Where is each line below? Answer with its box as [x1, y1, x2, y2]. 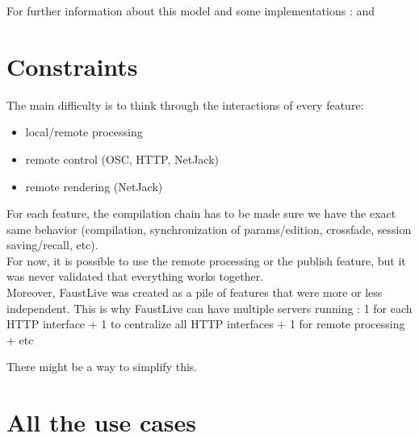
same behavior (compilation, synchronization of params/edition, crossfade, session [6, 220, 412, 237]
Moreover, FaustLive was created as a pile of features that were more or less [6, 284, 383, 301]
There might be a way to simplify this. [6, 358, 198, 375]
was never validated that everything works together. [6, 268, 264, 285]
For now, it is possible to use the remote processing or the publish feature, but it [6, 252, 406, 269]
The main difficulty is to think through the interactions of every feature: [6, 96, 364, 113]
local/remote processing [25, 123, 143, 140]
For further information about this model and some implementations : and [6, 2, 375, 19]
